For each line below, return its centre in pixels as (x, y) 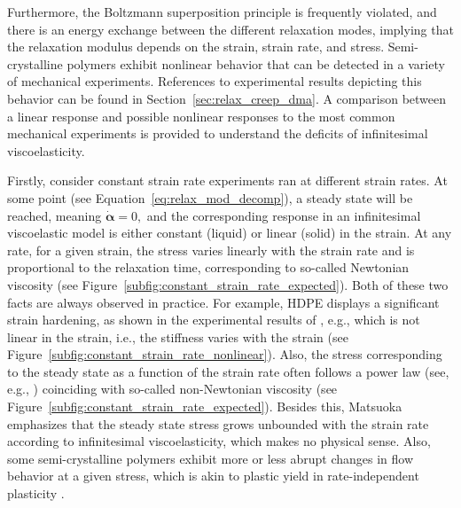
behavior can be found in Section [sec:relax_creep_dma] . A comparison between (227, 98)
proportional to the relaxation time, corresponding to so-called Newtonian (208, 267)
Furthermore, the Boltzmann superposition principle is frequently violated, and (222, 12)
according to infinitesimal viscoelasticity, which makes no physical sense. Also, (219, 441)
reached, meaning (55, 215)
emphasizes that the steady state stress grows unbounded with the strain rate (218, 423)
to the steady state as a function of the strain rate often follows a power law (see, (228, 371)
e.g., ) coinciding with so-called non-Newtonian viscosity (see (172, 389)
